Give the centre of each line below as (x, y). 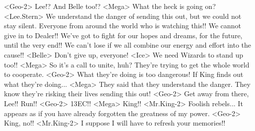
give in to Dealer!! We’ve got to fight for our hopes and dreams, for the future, (123, 35)
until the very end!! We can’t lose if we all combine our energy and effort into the (127, 45)
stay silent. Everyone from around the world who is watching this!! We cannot (123, 26)
